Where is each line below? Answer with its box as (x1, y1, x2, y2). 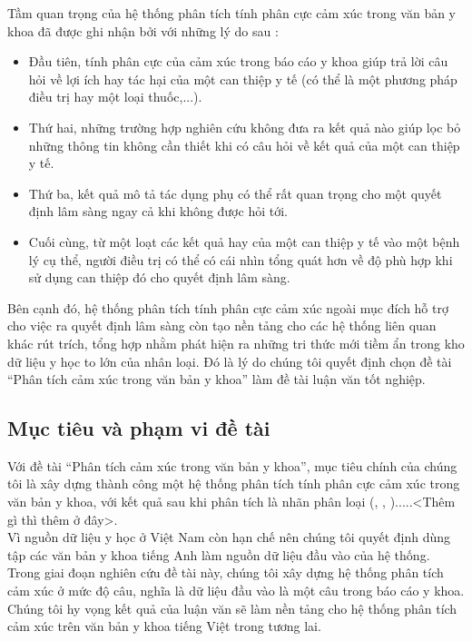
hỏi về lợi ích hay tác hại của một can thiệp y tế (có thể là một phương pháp (28, 69, 457, 88)
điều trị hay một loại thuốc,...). (28, 87, 202, 106)
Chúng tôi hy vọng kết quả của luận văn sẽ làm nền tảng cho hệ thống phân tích (7, 598, 457, 617)
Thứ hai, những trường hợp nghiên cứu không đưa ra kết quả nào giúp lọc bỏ (28, 117, 461, 136)
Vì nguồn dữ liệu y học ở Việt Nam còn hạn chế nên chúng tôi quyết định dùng (7, 528, 451, 547)
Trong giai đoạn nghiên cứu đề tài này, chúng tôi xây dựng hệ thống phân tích (7, 563, 444, 582)
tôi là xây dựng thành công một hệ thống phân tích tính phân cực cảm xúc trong (7, 474, 460, 493)
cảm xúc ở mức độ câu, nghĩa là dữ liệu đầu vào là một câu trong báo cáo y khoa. (7, 581, 465, 600)
